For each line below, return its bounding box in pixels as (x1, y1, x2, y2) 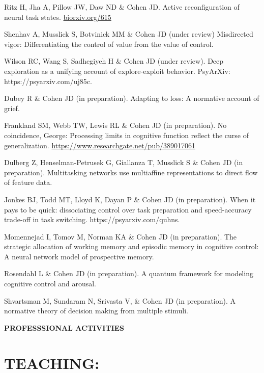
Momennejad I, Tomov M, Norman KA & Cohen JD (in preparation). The (4, 231, 237, 242)
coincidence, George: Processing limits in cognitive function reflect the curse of (4, 129, 249, 140)
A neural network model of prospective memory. (4, 251, 154, 261)
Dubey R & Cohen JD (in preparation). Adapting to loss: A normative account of (4, 93, 259, 103)
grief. (4, 102, 20, 113)
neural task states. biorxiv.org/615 (4, 11, 111, 22)
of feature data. (4, 177, 52, 188)
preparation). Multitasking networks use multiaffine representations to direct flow (4, 167, 258, 177)
